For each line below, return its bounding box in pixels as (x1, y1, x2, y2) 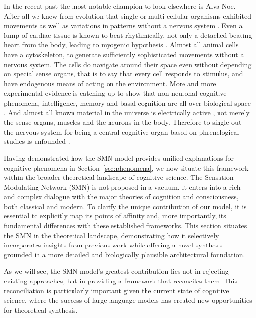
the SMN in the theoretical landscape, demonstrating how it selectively (4, 230, 219, 240)
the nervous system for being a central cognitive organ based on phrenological (4, 126, 239, 137)
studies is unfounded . (4, 136, 70, 146)
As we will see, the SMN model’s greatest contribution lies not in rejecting (4, 266, 229, 276)
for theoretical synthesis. (4, 304, 78, 315)
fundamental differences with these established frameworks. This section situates (4, 220, 247, 231)
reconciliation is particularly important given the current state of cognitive (4, 285, 229, 295)
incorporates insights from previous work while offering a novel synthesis (4, 240, 223, 250)
